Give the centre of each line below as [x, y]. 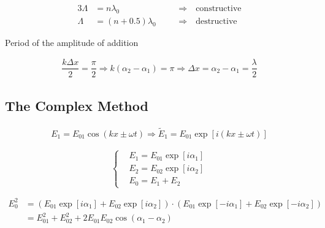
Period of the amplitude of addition [72, 42]
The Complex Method [77, 105]
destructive [216, 21]
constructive [219, 9]
